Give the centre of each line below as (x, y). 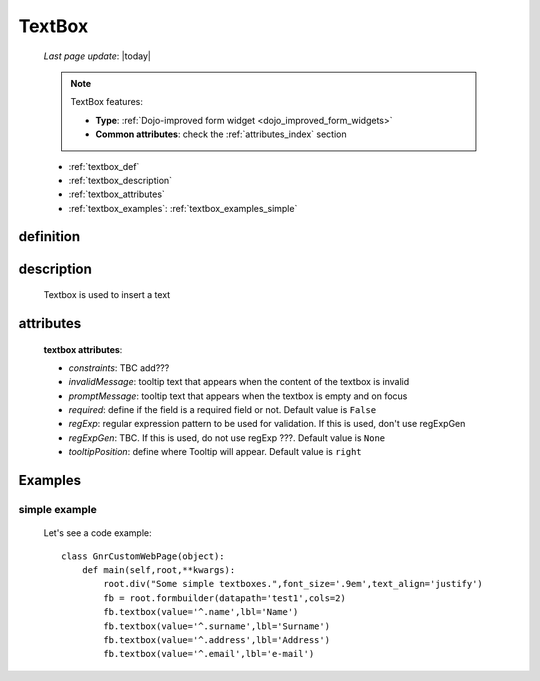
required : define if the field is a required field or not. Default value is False (222, 410)
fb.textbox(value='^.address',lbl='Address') (216, 639)
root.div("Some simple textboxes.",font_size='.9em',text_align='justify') (293, 584)
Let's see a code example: (97, 533)
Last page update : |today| (97, 56)
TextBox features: (107, 102)
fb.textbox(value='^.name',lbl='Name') (201, 612)
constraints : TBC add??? (119, 367)
